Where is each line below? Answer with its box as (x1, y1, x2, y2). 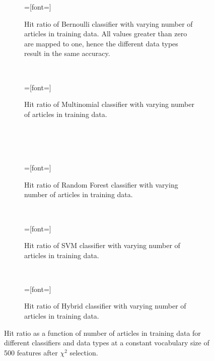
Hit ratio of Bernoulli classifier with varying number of (24, 18, 193, 29)
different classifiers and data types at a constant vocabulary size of (4, 337, 209, 348)
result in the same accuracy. (24, 48, 110, 58)
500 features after (4, 347, 58, 357)
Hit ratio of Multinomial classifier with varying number (24, 99, 194, 109)
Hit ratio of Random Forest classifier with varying (24, 179, 178, 190)
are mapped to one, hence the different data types (24, 38, 178, 48)
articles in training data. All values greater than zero (24, 28, 187, 39)
